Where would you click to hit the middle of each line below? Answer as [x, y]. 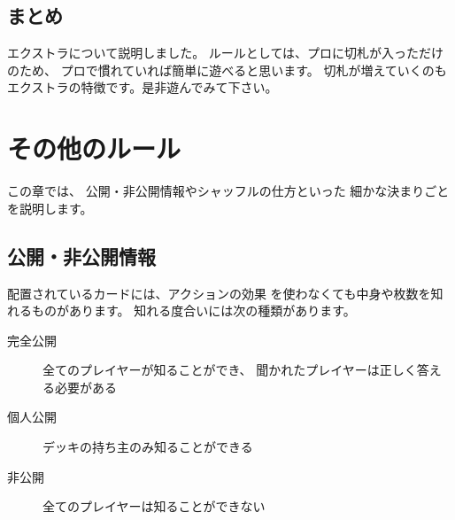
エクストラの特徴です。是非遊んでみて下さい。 [143, 87]
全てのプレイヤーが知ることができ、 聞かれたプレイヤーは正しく [230, 370]
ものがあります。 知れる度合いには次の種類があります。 [193, 310]
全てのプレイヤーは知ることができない [154, 506]
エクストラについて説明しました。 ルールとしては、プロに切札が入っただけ [226, 53]
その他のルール [94, 148]
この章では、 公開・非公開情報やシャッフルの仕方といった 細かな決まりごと [228, 191]
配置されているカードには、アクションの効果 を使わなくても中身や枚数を [219, 293]
